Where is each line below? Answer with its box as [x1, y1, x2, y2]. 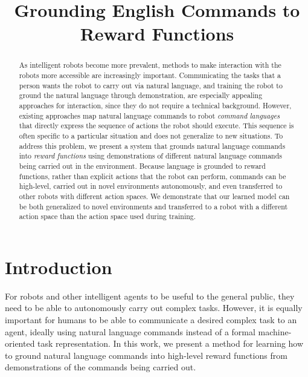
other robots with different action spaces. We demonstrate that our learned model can [19, 191, 290, 201]
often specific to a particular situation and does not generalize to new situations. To [19, 130, 283, 140]
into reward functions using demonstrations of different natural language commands [19, 151, 282, 161]
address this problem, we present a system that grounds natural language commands [19, 140, 286, 151]
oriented [5, 337, 35, 350]
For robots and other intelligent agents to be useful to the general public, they [5, 289, 295, 302]
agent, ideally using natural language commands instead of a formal [5, 325, 255, 338]
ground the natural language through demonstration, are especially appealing [19, 90, 263, 100]
